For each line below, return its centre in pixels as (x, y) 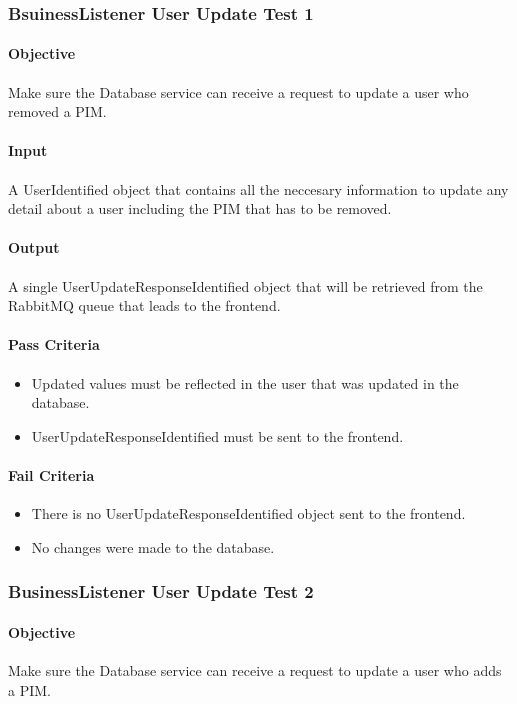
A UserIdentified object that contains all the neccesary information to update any (258, 188)
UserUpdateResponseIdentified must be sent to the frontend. (217, 435)
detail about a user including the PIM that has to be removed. (200, 208)
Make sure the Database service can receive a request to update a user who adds (255, 670)
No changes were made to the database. (153, 546)
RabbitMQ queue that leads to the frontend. (144, 305)
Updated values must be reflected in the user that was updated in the (245, 382)
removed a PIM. (57, 111)
